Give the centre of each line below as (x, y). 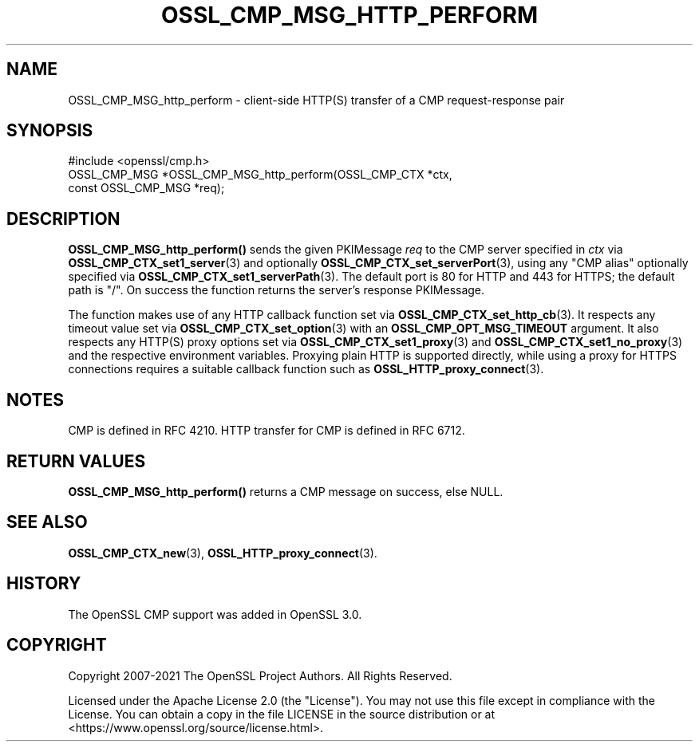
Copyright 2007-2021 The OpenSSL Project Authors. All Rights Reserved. (260, 675)
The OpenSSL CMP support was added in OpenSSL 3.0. (215, 614)
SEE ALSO (47, 522)
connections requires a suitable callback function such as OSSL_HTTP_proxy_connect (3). (306, 369)
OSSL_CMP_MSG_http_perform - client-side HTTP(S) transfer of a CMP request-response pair (316, 100)
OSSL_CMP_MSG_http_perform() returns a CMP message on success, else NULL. (286, 491)
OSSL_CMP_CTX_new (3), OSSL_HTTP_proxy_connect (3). (223, 553)
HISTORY (44, 584)
